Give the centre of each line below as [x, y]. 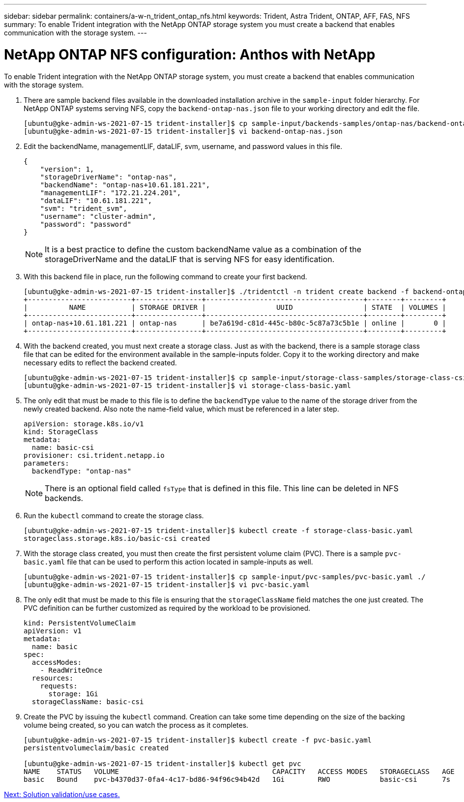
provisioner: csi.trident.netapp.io [94, 455]
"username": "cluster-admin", [98, 216]
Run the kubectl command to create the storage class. [114, 515]
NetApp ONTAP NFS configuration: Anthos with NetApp [190, 54]
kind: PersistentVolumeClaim [80, 623]
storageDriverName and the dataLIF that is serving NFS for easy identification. [190, 259]
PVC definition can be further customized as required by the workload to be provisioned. [167, 608]
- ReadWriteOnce [71, 670]
